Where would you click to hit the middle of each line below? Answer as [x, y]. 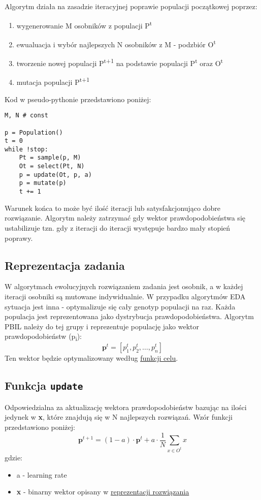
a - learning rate [42, 474]
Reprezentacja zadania [65, 265]
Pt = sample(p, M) [50, 158]
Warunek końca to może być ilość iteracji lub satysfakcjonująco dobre [113, 208]
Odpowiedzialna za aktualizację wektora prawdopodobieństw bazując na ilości [126, 407]
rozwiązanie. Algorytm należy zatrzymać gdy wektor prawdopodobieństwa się [125, 218]
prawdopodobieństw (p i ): [43, 337]
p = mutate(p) [43, 183]
